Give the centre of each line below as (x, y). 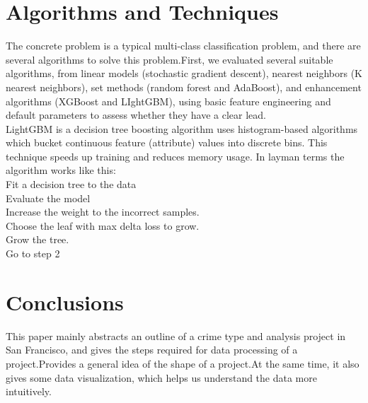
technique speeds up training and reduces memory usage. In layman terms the (175, 156)
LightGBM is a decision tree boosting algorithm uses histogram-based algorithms (182, 128)
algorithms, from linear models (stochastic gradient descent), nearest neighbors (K (184, 73)
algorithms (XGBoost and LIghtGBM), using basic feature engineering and (168, 101)
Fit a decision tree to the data (71, 184)
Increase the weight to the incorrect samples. (103, 212)
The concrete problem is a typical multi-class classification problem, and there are (183, 46)
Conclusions (65, 302)
